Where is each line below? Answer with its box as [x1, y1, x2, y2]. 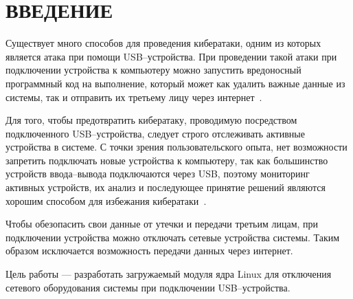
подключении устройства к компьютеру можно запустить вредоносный [5, 63, 301, 77]
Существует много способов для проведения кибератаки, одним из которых [5, 36, 321, 50]
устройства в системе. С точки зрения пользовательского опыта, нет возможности [5, 140, 348, 154]
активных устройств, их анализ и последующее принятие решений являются [5, 180, 326, 195]
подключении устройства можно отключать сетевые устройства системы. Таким [5, 230, 340, 244]
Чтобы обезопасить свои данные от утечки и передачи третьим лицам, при [5, 217, 319, 231]
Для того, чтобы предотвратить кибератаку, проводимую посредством [5, 113, 297, 127]
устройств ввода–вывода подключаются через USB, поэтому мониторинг [5, 166, 310, 181]
